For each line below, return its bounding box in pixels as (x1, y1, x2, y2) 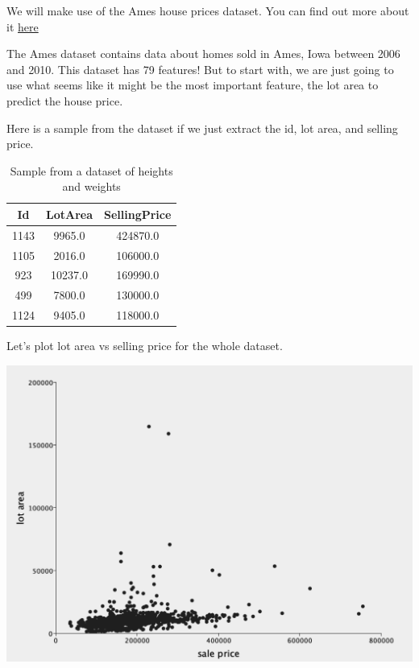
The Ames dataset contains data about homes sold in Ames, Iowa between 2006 (6, 45, 400, 62)
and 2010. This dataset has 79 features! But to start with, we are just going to (6, 60, 394, 77)
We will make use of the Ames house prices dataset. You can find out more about (6, 2, 409, 19)
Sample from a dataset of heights (10, 162, 173, 179)
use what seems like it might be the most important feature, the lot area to (6, 76, 379, 93)
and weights (62, 178, 121, 195)
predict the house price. (6, 92, 123, 109)
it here (6, 18, 39, 35)
